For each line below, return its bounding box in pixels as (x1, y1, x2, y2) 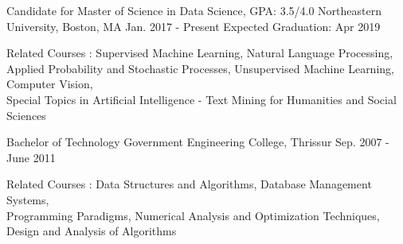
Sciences (6, 107, 46, 123)
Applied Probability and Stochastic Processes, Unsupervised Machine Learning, (6, 60, 394, 76)
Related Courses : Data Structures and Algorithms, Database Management (6, 176, 372, 192)
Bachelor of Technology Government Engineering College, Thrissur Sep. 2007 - (6, 134, 389, 150)
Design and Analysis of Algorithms (6, 223, 177, 239)
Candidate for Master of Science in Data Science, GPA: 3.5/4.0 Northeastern (6, 2, 381, 18)
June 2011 (6, 149, 56, 165)
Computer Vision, (6, 76, 93, 92)
